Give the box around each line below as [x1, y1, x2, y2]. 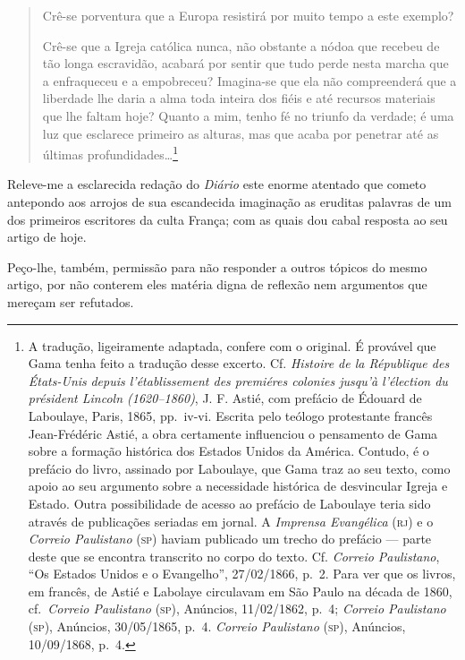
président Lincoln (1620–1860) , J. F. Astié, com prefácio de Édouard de [28, 389, 422, 407]
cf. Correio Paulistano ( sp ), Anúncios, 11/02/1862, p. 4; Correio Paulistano [28, 599, 446, 618]
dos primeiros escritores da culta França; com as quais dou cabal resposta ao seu [7, 210, 448, 228]
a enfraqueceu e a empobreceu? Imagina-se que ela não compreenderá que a [42, 71, 457, 90]
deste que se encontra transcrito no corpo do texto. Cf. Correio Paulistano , [28, 546, 440, 565]
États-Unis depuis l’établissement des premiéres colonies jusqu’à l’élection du [28, 371, 448, 390]
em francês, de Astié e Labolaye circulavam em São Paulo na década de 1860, [28, 581, 452, 600]
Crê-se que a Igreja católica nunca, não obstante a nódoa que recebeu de [42, 36, 440, 55]
